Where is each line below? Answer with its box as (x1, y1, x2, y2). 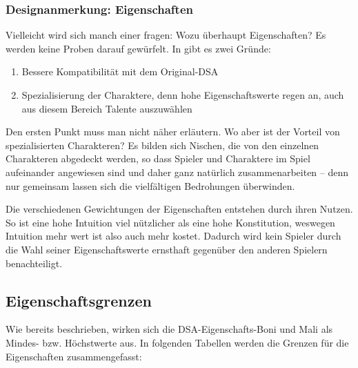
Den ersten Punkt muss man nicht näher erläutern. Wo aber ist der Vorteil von (6, 124, 340, 139)
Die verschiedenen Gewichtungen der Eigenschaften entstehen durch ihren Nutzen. (6, 202, 353, 216)
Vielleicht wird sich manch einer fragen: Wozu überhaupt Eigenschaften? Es (6, 28, 326, 42)
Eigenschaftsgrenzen (6, 289, 152, 311)
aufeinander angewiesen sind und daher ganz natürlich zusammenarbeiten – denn (6, 164, 349, 179)
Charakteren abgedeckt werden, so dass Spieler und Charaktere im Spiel (6, 151, 310, 166)
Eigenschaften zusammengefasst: (6, 349, 142, 363)
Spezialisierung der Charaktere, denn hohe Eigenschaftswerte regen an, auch (21, 88, 344, 101)
